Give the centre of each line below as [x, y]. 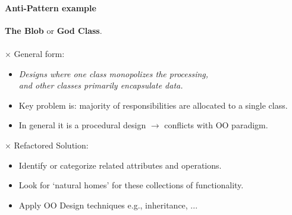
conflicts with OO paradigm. [216, 125]
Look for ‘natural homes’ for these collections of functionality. [131, 185]
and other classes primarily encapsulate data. [101, 85]
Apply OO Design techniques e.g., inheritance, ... [108, 205]
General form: [39, 53]
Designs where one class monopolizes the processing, [114, 73]
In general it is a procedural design [82, 125]
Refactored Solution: [51, 145]
